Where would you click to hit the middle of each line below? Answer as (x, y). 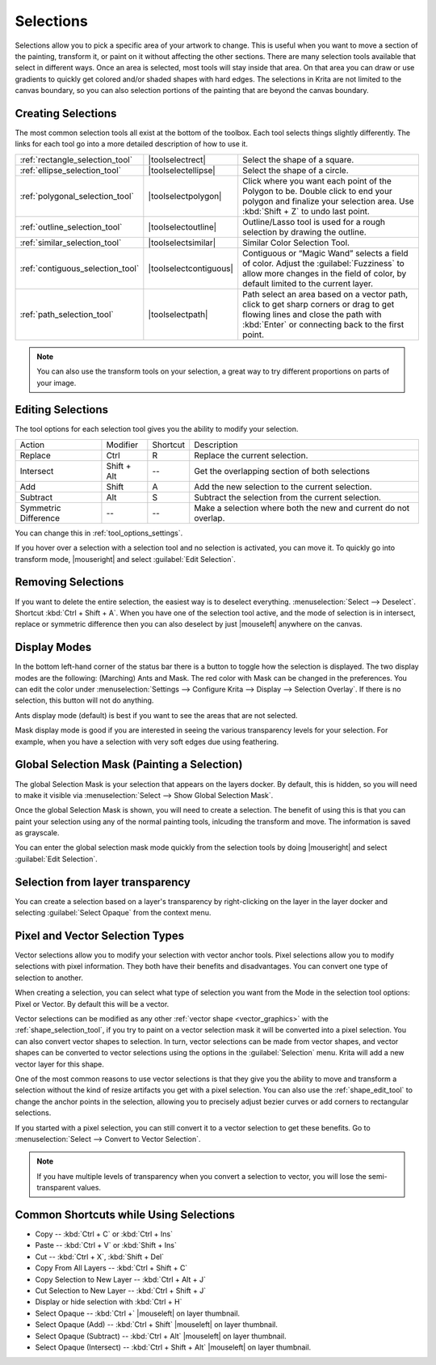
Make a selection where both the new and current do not (302, 508)
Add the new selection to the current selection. (283, 487)
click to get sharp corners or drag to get (319, 304)
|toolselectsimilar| (182, 243)
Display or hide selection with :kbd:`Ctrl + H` (109, 1302)
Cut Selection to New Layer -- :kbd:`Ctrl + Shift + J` (121, 1291)
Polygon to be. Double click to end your (318, 191)
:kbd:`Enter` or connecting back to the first (323, 324)
